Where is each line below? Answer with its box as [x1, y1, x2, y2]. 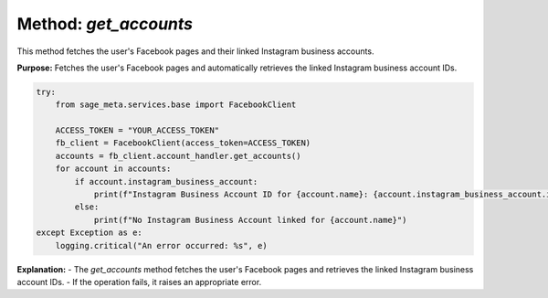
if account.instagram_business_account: [74, 176, 258, 186]
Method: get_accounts [16, 14, 194, 34]
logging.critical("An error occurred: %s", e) [55, 240, 269, 250]
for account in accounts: [55, 164, 172, 174]
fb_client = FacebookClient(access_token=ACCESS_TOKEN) [55, 138, 311, 148]
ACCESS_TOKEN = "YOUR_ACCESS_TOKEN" [55, 125, 219, 136]
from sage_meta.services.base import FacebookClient [55, 100, 297, 110]
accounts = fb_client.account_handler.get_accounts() [55, 151, 301, 161]
